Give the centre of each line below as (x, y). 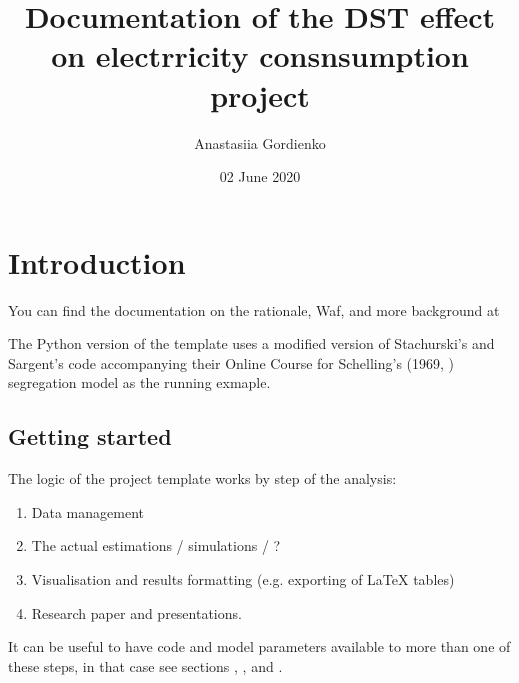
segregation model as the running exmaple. (139, 382)
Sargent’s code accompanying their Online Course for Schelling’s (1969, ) (231, 362)
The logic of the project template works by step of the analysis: (202, 478)
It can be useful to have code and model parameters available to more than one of (259, 646)
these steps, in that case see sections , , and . (145, 665)
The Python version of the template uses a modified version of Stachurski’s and (251, 343)
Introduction (97, 261)
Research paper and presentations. (136, 612)
